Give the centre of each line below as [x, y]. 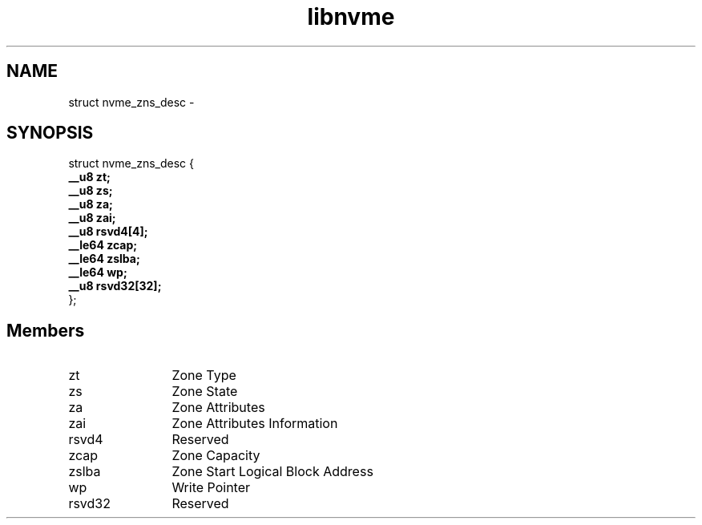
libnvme [351, 17]
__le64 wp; [98, 273]
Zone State [205, 392]
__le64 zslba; [104, 259]
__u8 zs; [91, 191]
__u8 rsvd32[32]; [115, 286]
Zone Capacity [216, 456]
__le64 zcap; [103, 245]
